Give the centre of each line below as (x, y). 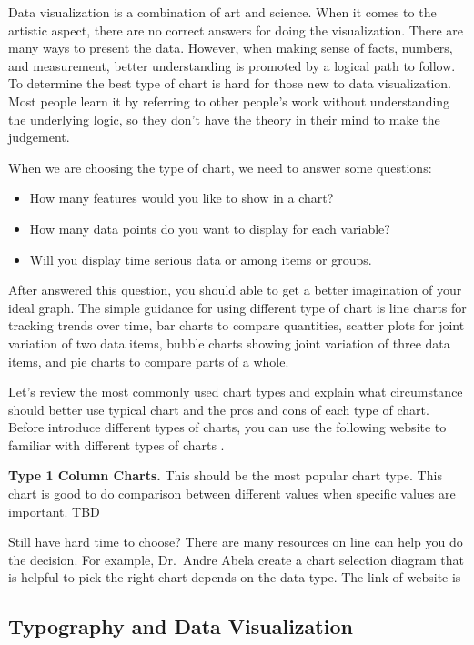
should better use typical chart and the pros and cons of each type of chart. (219, 409)
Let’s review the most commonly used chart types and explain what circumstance (236, 392)
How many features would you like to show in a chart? (182, 198)
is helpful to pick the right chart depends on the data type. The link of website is (235, 577)
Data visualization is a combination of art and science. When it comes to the (222, 12)
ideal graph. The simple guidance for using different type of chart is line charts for (237, 307)
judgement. (39, 137)
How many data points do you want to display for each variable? (210, 228)
